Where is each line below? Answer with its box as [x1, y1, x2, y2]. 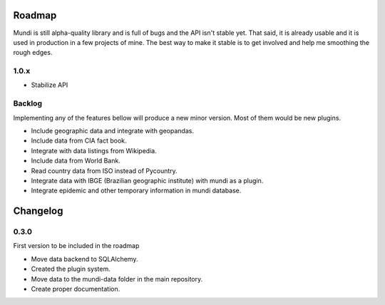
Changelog [13, 205, 63, 217]
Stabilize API [31, 81, 68, 89]
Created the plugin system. [31, 264, 111, 274]
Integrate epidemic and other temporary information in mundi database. [31, 186, 242, 195]
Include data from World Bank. [31, 157, 120, 165]
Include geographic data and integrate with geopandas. [31, 126, 194, 135]
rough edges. [13, 48, 53, 57]
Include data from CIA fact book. [31, 136, 128, 145]
